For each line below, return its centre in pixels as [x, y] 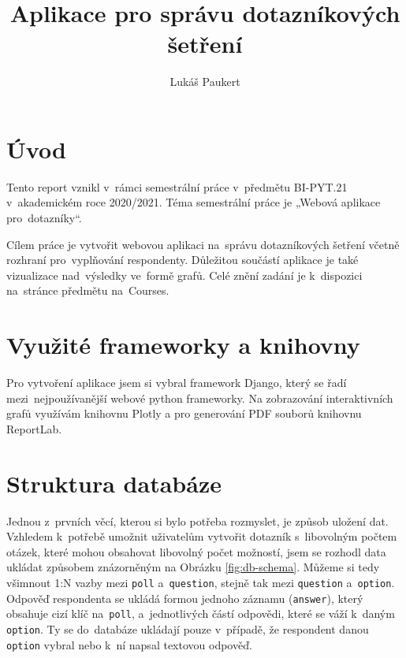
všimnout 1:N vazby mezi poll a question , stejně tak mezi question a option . [201, 582]
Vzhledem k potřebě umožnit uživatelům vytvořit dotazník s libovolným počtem [202, 536]
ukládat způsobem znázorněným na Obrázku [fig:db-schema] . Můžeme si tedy [193, 567]
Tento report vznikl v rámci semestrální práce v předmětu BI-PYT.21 [177, 186]
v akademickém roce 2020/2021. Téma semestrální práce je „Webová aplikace [194, 202]
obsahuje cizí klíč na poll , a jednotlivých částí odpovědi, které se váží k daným [201, 613]
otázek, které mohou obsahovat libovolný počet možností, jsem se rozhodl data [196, 551]
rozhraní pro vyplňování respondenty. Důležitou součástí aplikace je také [183, 260]
